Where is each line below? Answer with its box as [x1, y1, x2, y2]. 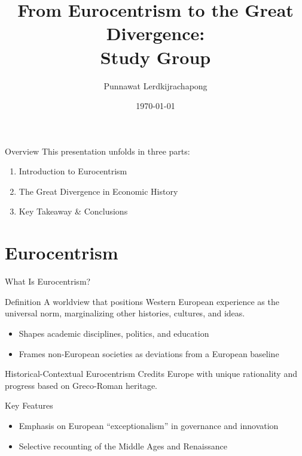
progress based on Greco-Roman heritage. [5, 379, 157, 391]
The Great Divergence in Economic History [19, 185, 178, 197]
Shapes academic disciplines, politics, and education [19, 327, 209, 339]
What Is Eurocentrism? [5, 275, 91, 288]
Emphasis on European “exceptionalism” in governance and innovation [19, 419, 279, 431]
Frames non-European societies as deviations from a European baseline [19, 347, 279, 360]
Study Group [100, 44, 211, 69]
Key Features [5, 399, 53, 412]
